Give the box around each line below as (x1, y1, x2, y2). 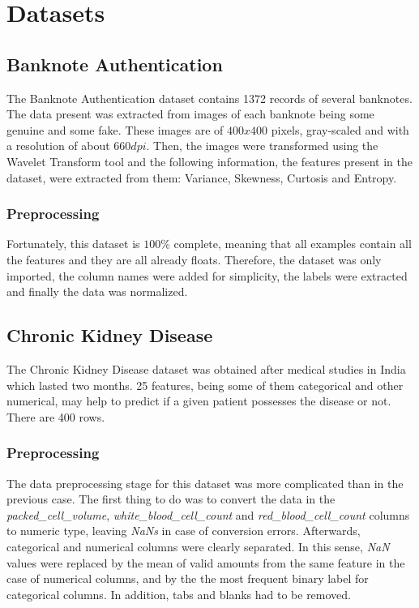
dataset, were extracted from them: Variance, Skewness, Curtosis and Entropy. (6, 169, 397, 186)
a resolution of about (6, 137, 110, 154)
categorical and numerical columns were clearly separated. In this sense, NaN (6, 537, 390, 554)
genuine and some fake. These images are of (6, 121, 224, 138)
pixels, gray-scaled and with (271, 121, 409, 138)
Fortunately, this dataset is (6, 235, 140, 252)
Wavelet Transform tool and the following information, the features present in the (6, 152, 413, 169)
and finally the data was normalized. (6, 283, 188, 300)
